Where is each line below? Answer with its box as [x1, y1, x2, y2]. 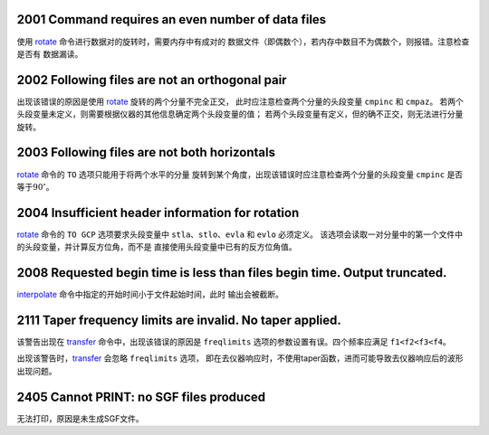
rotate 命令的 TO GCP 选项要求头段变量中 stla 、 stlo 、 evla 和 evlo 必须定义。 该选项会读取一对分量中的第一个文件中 [16, 229, 464, 240]
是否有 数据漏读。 [16, 48, 83, 59]
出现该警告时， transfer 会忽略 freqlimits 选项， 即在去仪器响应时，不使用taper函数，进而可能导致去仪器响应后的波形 [16, 353, 464, 364]
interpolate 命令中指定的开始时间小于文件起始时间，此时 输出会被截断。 [16, 289, 284, 300]
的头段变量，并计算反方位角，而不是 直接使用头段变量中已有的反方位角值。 [16, 241, 297, 252]
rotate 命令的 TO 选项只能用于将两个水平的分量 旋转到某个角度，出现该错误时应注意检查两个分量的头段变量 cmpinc [16, 168, 446, 180]
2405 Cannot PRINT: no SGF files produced [16, 389, 266, 404]
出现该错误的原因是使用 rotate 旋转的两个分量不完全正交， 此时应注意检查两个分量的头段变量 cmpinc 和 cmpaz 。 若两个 [16, 96, 464, 107]
